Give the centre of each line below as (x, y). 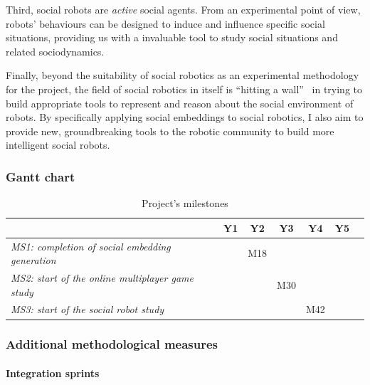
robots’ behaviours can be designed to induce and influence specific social (165, 23)
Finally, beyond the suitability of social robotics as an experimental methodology (183, 75)
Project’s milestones (185, 203)
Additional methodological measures (112, 344)
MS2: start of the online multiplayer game (102, 278)
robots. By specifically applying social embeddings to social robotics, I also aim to (185, 117)
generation (33, 260)
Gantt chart (41, 176)
